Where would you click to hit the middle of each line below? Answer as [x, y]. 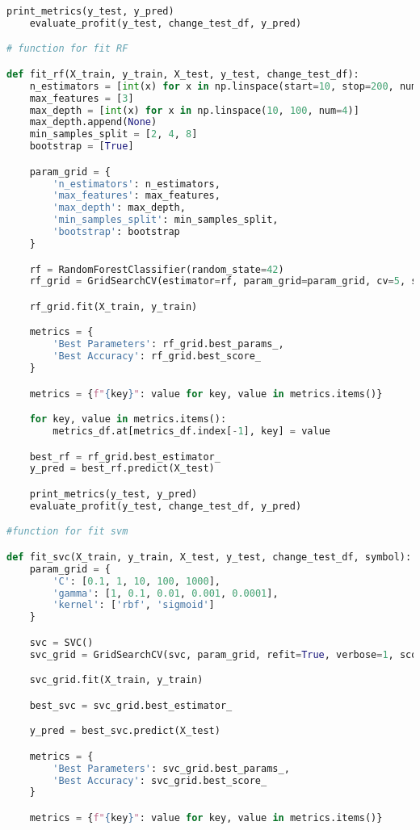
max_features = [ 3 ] [82, 98]
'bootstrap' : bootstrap [116, 232]
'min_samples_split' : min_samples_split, [166, 220]
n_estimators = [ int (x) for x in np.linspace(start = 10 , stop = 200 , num [223, 86]
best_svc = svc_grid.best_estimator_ [131, 705]
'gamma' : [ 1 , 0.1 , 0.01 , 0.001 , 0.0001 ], [166, 593]
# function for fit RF [67, 49]
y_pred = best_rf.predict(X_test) [122, 469]
